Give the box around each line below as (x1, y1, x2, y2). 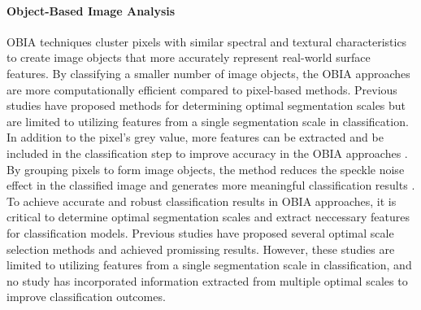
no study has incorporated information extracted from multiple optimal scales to (7, 272, 408, 289)
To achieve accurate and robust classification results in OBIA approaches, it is (7, 192, 397, 209)
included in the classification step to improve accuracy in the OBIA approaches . (7, 144, 408, 161)
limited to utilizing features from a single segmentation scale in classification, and (7, 256, 412, 273)
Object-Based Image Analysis (7, 2, 176, 19)
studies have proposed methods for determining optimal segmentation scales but (7, 97, 406, 114)
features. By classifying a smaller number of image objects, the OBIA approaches (7, 64, 410, 81)
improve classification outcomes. (7, 288, 166, 305)
